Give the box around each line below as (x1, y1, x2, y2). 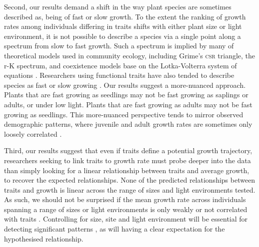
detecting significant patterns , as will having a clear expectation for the (4, 224, 225, 234)
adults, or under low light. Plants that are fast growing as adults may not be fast (4, 99, 252, 109)
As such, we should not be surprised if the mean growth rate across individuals (4, 194, 246, 205)
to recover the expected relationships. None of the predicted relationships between (4, 175, 255, 185)
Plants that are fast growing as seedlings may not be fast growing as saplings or (4, 89, 248, 100)
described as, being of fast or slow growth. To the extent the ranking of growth (4, 11, 246, 21)
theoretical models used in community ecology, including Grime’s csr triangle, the (4, 50, 255, 60)
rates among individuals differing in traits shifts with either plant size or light (4, 21, 242, 31)
